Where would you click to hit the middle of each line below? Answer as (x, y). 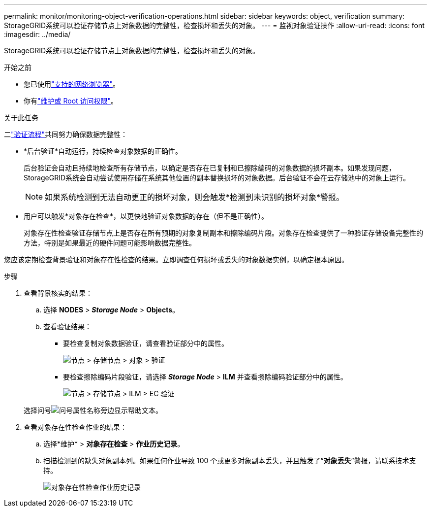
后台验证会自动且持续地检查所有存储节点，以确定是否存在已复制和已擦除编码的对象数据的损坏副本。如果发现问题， (210, 168)
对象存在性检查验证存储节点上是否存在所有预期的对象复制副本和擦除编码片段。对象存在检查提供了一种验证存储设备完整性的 (223, 233)
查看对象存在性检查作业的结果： (75, 427)
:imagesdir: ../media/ (37, 34)
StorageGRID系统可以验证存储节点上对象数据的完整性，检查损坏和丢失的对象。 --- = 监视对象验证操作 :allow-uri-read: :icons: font (214, 25)
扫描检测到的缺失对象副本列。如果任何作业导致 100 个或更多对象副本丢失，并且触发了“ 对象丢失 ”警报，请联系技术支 (230, 460)
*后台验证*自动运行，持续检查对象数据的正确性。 (103, 151)
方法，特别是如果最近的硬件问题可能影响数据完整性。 (110, 243)
